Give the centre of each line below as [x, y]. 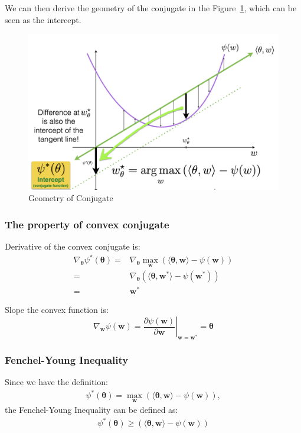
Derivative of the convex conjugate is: [73, 246]
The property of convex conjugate [87, 224]
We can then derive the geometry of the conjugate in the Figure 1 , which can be [151, 8]
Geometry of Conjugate [71, 198]
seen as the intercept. [43, 19]
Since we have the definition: [56, 382]
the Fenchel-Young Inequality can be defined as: [91, 410]
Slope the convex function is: [57, 310]
